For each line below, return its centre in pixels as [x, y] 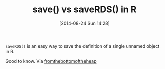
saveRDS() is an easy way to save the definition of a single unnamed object [82, 46]
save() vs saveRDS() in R [85, 9]
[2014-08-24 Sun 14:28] [85, 23]
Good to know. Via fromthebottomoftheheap [51, 61]
